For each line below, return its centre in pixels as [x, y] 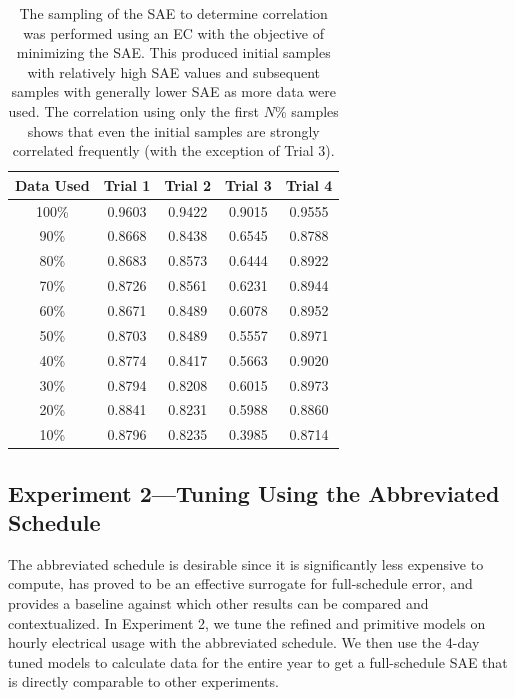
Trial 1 [127, 184]
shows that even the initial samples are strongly [173, 130]
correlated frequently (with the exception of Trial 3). [173, 150]
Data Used [52, 184]
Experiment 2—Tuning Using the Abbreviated [254, 492]
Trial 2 [188, 184]
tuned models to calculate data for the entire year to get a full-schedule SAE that [258, 661]
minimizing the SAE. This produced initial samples [173, 52]
